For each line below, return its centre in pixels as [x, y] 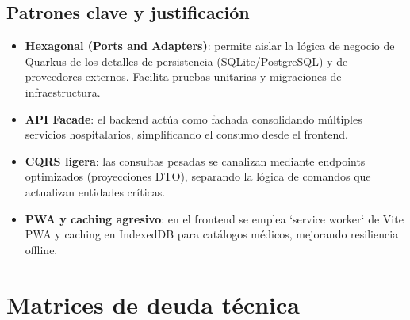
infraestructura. [63, 91]
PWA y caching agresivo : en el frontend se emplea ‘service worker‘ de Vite [214, 218]
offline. [41, 249]
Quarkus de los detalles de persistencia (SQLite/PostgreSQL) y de [186, 61]
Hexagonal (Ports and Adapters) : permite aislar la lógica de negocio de [210, 46]
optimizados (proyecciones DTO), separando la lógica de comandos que [198, 176]
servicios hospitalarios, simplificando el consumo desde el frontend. [186, 134]
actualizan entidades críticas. [95, 191]
